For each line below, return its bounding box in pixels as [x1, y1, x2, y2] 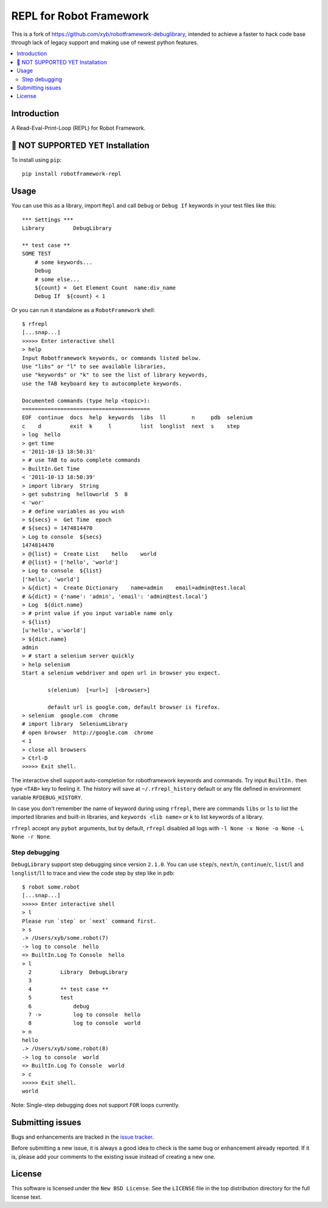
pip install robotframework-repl [22, 170, 121, 178]
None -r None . [11, 833, 52, 841]
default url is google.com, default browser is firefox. [47, 703, 221, 710]
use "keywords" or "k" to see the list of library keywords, [22, 372, 208, 378]
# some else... [34, 276, 80, 283]
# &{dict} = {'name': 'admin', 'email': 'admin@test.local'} [22, 593, 208, 600]
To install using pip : [11, 156, 62, 164]
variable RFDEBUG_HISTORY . [11, 794, 83, 801]
